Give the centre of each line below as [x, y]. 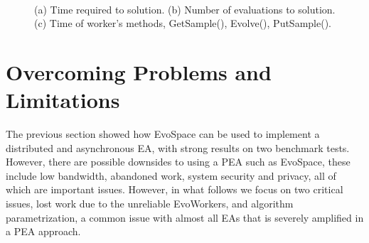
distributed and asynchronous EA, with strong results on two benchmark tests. [178, 147]
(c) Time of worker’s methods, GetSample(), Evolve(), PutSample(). [183, 23]
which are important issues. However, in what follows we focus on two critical [175, 189]
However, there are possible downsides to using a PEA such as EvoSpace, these [178, 162]
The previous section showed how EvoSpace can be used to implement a [163, 134]
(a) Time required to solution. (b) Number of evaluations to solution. [185, 9]
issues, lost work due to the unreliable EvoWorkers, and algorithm [150, 204]
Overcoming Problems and [139, 71]
